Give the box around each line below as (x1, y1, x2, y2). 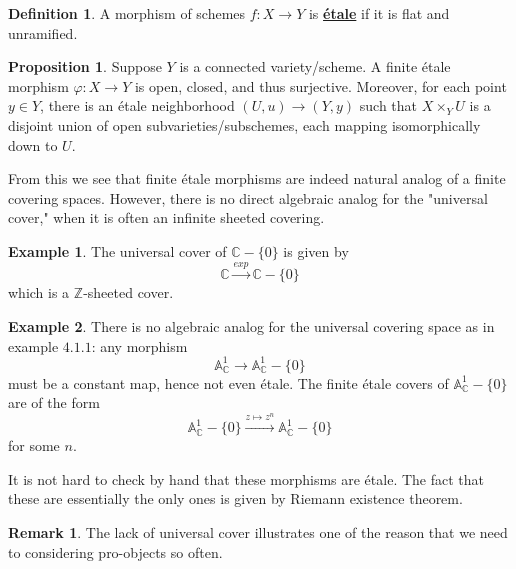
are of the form (8, 392, 100, 413)
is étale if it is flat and (308, 3, 450, 23)
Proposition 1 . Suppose (8, 56, 162, 77)
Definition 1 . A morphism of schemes (8, 3, 246, 23)
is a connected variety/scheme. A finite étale (179, 56, 451, 77)
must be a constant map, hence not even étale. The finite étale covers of (8, 372, 449, 393)
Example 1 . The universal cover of (8, 240, 227, 261)
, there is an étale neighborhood (40, 95, 235, 116)
